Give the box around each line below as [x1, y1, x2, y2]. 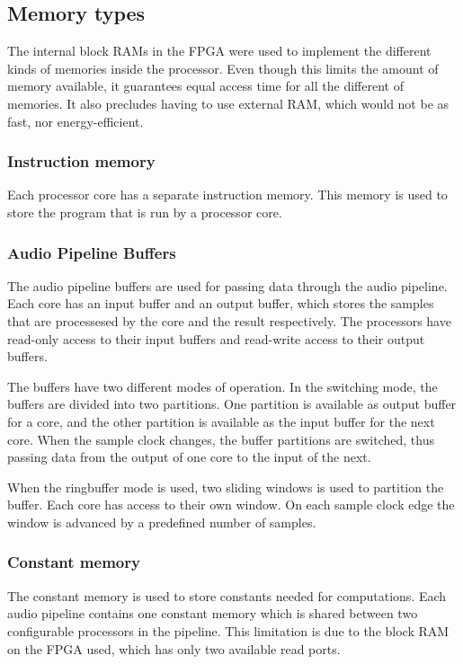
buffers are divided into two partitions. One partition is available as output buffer [7, 394, 457, 413]
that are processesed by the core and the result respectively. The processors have [7, 311, 451, 330]
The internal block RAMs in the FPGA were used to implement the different [7, 41, 432, 60]
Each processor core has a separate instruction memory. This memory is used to [7, 185, 448, 204]
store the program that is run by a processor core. [7, 202, 282, 221]
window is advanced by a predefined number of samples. [7, 512, 316, 531]
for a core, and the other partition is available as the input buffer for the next [7, 412, 435, 430]
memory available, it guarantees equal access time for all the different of [7, 76, 404, 95]
